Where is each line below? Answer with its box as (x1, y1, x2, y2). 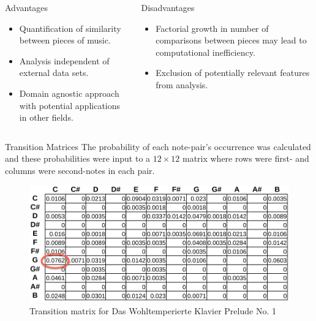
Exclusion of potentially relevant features (156, 66, 310, 79)
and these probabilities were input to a (5, 152, 151, 165)
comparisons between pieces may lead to (156, 34, 307, 47)
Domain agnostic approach (19, 86, 119, 99)
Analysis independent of (19, 54, 110, 67)
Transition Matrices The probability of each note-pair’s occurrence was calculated (5, 140, 311, 153)
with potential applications (19, 99, 121, 111)
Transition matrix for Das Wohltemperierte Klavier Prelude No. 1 (29, 304, 276, 317)
